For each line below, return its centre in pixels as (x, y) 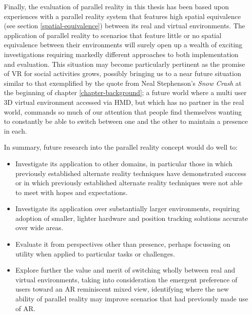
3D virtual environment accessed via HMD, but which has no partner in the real (124, 102)
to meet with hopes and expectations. (71, 192)
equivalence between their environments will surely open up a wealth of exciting (123, 45)
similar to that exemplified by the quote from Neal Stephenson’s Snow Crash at (123, 83)
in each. (16, 130)
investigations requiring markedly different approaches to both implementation (121, 54)
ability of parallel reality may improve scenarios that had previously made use (132, 299)
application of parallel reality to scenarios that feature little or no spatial (113, 35)
